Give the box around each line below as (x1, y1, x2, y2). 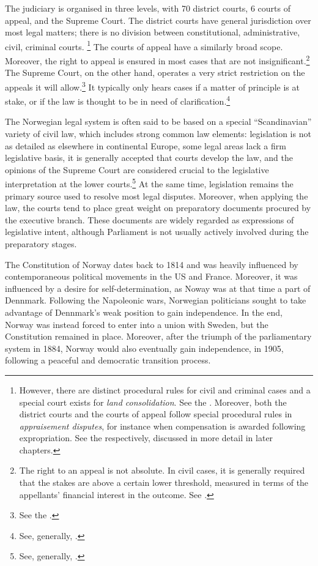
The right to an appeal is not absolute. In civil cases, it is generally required (19, 464, 305, 477)
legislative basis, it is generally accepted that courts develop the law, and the (5, 151, 293, 164)
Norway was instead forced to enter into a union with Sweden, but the (5, 318, 268, 330)
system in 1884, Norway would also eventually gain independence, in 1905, (5, 341, 284, 354)
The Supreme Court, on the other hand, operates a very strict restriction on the (5, 66, 305, 79)
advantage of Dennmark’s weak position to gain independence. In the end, (5, 305, 283, 318)
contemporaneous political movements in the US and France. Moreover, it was (5, 270, 298, 283)
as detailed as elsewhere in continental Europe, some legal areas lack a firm (5, 139, 286, 152)
